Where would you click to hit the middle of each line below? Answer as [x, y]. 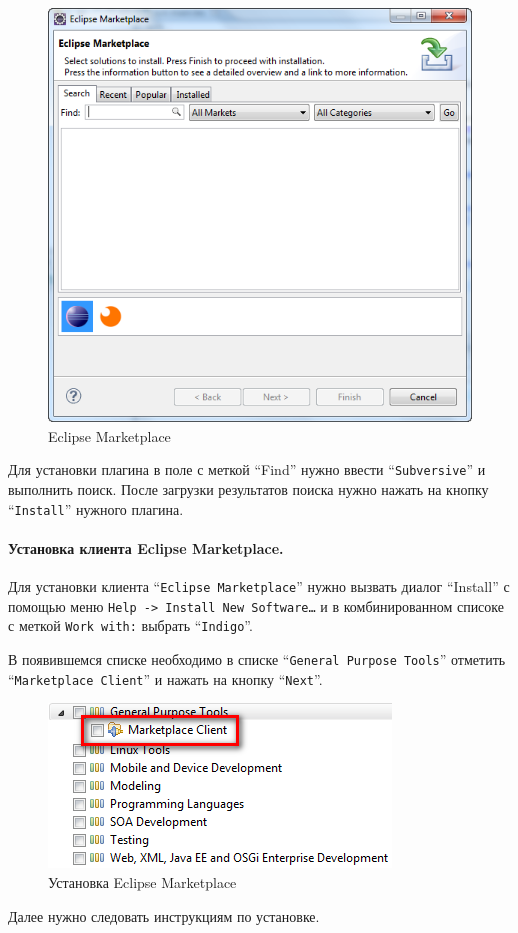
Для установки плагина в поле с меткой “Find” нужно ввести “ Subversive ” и [247, 469]
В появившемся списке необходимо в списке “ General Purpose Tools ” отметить [257, 659]
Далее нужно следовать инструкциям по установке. [164, 915]
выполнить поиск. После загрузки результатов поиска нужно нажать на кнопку [248, 489]
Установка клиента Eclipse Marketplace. [146, 547]
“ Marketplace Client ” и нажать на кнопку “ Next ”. [165, 678]
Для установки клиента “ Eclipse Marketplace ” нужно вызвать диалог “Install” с [259, 586]
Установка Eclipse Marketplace [142, 882]
